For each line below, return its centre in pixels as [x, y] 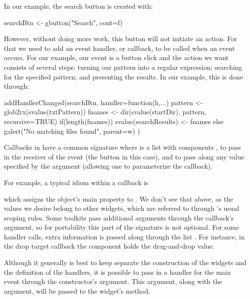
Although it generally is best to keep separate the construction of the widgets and [125, 262]
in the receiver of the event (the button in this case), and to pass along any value [124, 156]
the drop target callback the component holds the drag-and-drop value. [109, 246]
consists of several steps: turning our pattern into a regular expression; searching [123, 67]
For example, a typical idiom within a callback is [76, 182]
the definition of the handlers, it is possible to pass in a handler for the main [118, 272]
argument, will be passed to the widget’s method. [77, 291]
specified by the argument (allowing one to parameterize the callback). [108, 166]
